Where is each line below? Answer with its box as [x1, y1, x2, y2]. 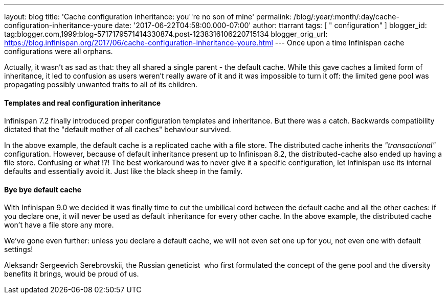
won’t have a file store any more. [4, 220, 114, 230]
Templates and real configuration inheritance [4, 98, 161, 107]
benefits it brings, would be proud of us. [4, 269, 139, 279]
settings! [4, 245, 33, 254]
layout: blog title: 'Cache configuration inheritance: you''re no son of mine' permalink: [4, 12, 292, 21]
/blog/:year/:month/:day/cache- [294, 12, 399, 21]
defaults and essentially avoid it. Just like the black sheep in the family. [4, 167, 243, 176]
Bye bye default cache [4, 185, 82, 194]
